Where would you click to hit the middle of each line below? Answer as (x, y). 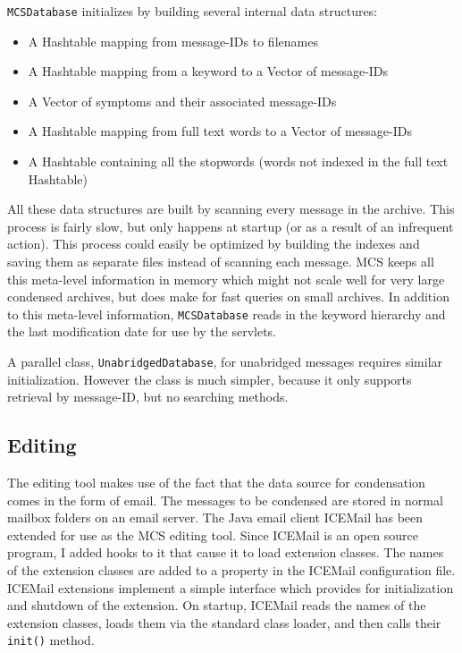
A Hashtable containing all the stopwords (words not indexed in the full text (238, 161)
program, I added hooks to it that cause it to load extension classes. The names (226, 552)
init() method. (51, 640)
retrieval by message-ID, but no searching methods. (148, 397)
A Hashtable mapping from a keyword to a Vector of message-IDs (208, 71)
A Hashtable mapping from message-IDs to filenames (173, 41)
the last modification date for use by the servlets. (142, 331)
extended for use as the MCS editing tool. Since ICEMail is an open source (213, 534)
